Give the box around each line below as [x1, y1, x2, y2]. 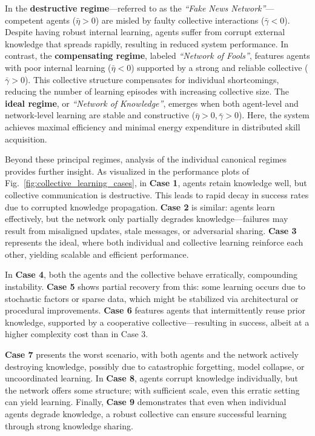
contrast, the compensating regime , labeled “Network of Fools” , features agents [5, 49, 310, 62]
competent [5, 13, 44, 26]
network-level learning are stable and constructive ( [5, 109, 196, 121]
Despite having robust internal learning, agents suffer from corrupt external [5, 25, 285, 38]
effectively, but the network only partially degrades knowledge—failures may [5, 212, 288, 225]
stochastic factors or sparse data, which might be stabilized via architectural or [5, 292, 299, 304]
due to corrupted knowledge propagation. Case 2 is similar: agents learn [5, 200, 275, 213]
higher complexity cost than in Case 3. [5, 327, 148, 340]
